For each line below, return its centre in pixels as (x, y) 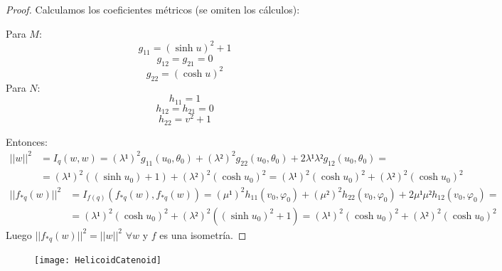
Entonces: (27, 141)
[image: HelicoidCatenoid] (98, 261)
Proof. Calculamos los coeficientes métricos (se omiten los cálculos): (153, 9)
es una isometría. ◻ (203, 234)
